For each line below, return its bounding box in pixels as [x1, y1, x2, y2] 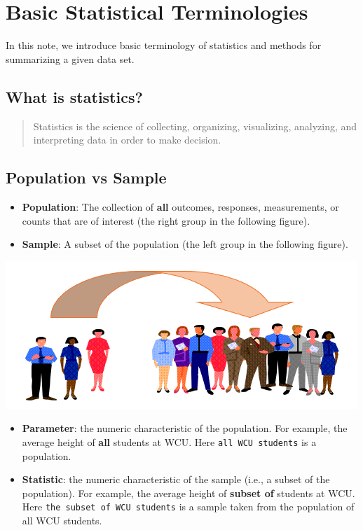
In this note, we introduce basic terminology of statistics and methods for [6, 38, 322, 53]
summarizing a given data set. [6, 51, 135, 66]
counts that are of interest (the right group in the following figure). [22, 213, 310, 228]
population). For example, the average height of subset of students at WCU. [22, 485, 355, 500]
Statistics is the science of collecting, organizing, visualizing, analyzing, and [33, 118, 357, 133]
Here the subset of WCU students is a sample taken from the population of [22, 499, 355, 514]
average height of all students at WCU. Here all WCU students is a [22, 434, 317, 449]
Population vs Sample [6, 167, 167, 188]
